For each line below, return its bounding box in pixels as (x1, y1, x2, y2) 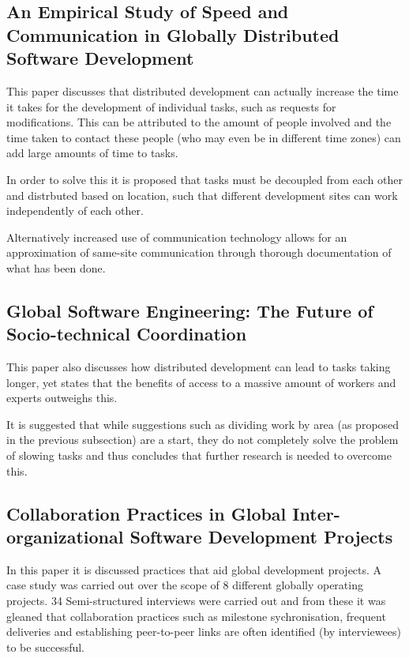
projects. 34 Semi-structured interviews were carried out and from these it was (6, 592, 386, 609)
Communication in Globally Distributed (6, 22, 340, 47)
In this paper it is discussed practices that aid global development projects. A (6, 561, 382, 577)
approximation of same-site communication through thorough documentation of (6, 244, 392, 261)
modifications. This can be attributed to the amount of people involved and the (6, 114, 392, 130)
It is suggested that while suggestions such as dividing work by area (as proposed (6, 415, 400, 432)
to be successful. (6, 638, 84, 655)
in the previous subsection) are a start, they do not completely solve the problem (6, 431, 399, 448)
